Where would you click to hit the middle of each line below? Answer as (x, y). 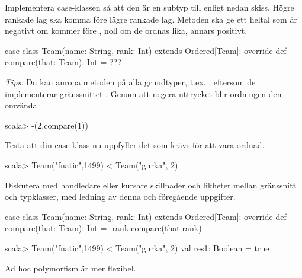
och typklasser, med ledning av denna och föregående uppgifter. (120, 196)
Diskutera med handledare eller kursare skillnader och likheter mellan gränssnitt (151, 185)
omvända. (22, 105)
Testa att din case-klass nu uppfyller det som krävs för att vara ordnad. (135, 145)
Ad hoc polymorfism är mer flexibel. (70, 268)
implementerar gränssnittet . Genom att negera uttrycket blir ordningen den (143, 93)
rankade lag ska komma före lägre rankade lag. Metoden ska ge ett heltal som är (151, 19)
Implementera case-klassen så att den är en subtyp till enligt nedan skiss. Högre (150, 7)
